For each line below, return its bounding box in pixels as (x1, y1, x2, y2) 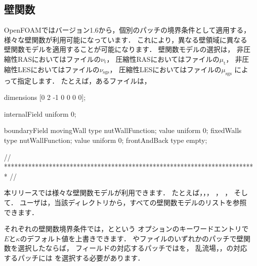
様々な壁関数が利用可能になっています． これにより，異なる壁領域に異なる (4, 34, 248, 44)
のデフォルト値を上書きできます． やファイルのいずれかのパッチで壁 (20, 233, 244, 243)
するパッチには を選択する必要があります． (4, 252, 145, 263)
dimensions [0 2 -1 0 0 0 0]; (4, 92, 86, 102)
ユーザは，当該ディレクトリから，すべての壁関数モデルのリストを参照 (19, 197, 247, 207)
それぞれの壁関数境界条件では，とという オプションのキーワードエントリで (4, 223, 249, 234)
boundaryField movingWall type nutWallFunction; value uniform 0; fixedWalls (4, 125, 242, 135)
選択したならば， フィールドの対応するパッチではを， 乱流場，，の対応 (17, 243, 248, 253)
